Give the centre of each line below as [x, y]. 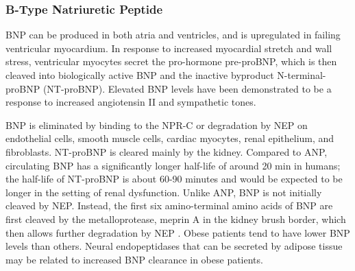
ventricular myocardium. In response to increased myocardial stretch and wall [169, 48]
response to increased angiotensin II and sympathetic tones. [131, 102]
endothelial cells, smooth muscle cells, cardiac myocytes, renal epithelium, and [170, 138]
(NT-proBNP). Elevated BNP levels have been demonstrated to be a [187, 88]
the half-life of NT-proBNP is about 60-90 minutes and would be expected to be [174, 179]
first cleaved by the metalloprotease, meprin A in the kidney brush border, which [176, 219]
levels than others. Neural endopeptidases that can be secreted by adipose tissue [174, 246]
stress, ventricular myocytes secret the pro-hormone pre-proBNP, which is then [171, 61]
